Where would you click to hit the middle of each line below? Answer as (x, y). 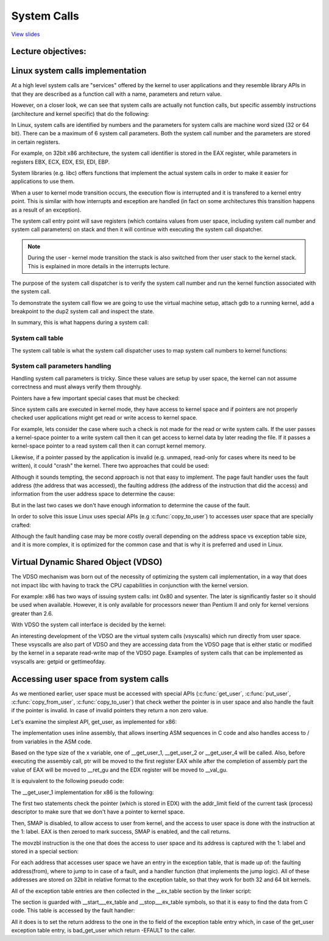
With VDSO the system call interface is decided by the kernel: (89, 624)
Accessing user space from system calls (90, 679)
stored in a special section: (45, 851)
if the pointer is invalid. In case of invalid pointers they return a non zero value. (110, 710)
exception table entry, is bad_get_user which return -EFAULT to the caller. (104, 931)
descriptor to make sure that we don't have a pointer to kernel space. (98, 812)
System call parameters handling (61, 366)
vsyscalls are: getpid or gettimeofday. (58, 661)
